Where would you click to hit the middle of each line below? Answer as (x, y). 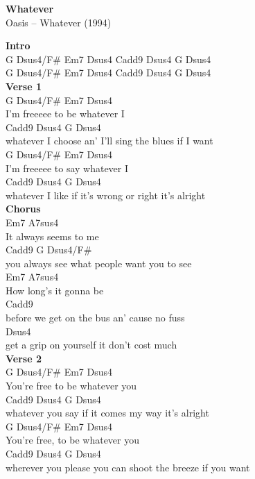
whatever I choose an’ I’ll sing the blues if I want (109, 141)
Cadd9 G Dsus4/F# (49, 250)
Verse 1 (24, 86)
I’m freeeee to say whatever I (67, 168)
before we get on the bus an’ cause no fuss (95, 318)
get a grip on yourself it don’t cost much (91, 345)
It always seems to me (52, 236)
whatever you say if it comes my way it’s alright (107, 413)
